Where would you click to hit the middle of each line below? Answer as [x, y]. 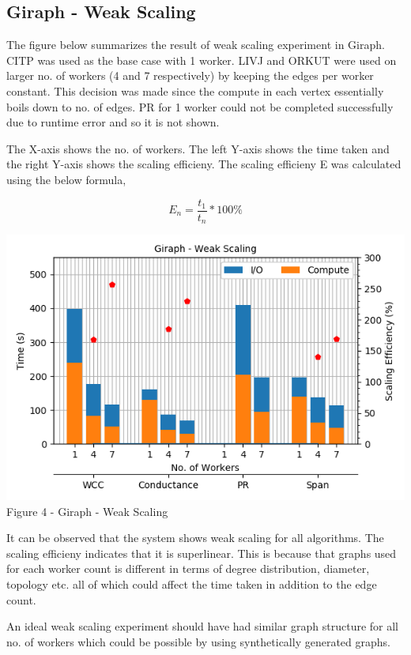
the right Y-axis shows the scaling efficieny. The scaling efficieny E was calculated [204, 164]
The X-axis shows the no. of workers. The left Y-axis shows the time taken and [198, 148]
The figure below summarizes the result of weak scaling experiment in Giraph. [196, 45]
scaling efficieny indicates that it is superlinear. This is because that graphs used [202, 553]
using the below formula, [66, 179]
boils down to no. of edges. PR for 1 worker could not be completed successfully [200, 106]
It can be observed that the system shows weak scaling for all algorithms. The [195, 538]
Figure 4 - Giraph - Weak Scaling [87, 511]
